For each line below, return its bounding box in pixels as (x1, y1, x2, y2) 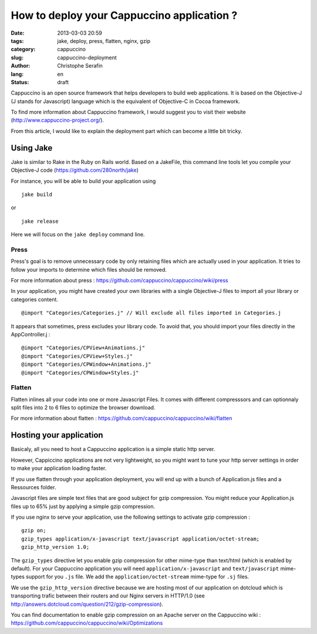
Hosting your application (11, 430, 103, 441)
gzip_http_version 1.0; (21, 544, 90, 550)
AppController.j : (11, 331, 50, 338)
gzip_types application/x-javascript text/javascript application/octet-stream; (21, 535, 260, 542)
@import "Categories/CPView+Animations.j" (21, 345, 146, 351)
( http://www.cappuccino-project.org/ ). (11, 116, 104, 124)
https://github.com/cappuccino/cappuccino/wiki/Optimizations (11, 619, 163, 626)
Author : (11, 62, 31, 69)
